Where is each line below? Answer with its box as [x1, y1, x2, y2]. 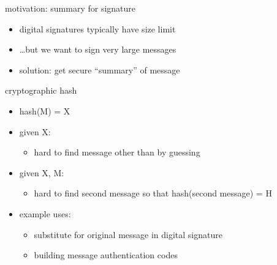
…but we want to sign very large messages [19, 43, 176, 56]
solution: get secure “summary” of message [19, 63, 180, 76]
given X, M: [19, 166, 64, 179]
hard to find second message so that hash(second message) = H [34, 187, 272, 200]
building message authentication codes [34, 248, 178, 261]
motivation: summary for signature [5, 2, 136, 14]
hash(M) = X [19, 104, 70, 117]
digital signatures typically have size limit [19, 22, 176, 35]
